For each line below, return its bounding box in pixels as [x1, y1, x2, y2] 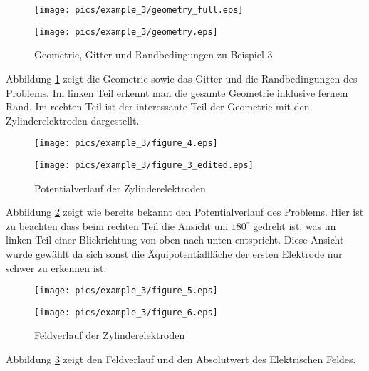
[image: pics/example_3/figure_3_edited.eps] [34, 160, 254, 170]
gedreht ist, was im [253, 218, 336, 233]
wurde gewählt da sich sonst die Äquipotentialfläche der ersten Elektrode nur [6, 246, 343, 261]
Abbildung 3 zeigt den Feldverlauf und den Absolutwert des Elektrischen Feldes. [6, 352, 356, 367]
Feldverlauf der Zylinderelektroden [34, 328, 185, 343]
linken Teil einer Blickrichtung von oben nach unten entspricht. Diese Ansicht [6, 232, 344, 247]
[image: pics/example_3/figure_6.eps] [34, 307, 218, 318]
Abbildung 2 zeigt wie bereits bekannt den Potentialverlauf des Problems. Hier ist [6, 204, 364, 219]
